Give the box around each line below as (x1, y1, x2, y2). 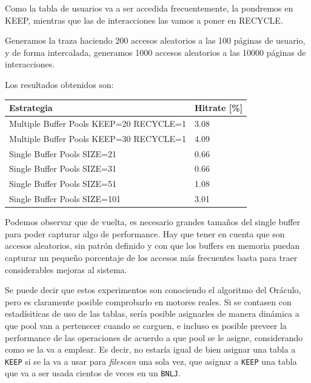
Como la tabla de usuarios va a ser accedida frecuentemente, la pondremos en (5, 2, 293, 14)
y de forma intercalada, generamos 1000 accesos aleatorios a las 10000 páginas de (5, 46, 306, 58)
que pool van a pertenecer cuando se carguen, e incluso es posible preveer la (5, 319, 287, 331)
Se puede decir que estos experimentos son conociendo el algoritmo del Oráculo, (5, 283, 301, 296)
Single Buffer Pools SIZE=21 (9, 147, 116, 160)
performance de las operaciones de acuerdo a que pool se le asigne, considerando (5, 331, 303, 344)
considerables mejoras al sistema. (5, 263, 127, 276)
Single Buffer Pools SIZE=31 (9, 162, 116, 175)
